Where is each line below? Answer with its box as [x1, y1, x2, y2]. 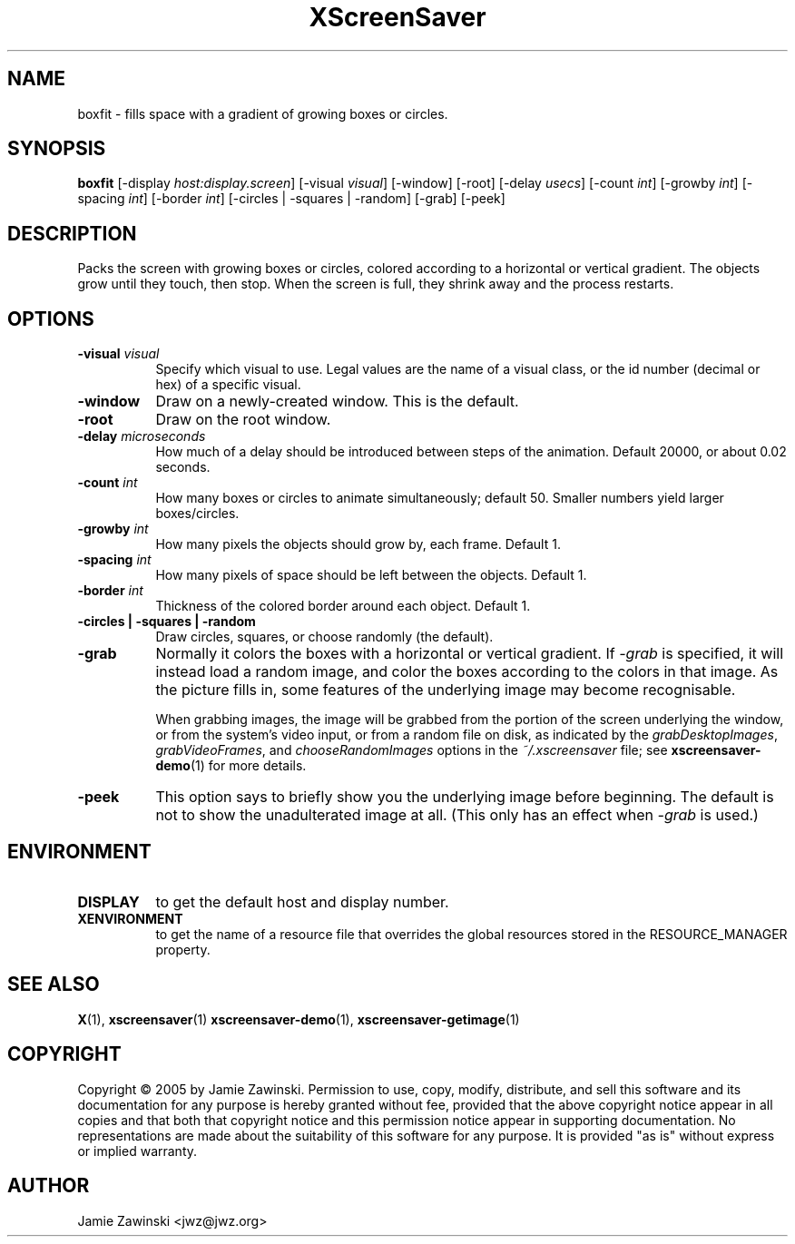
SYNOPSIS [7, 137, 106, 161]
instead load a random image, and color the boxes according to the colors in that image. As [155, 662, 779, 681]
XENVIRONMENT [77, 910, 183, 926]
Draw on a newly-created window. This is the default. [155, 392, 519, 411]
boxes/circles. [155, 505, 240, 522]
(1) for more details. [190, 758, 307, 774]
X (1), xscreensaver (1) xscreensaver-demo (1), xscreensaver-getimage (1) [77, 1011, 520, 1027]
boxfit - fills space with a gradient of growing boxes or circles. [77, 105, 448, 122]
